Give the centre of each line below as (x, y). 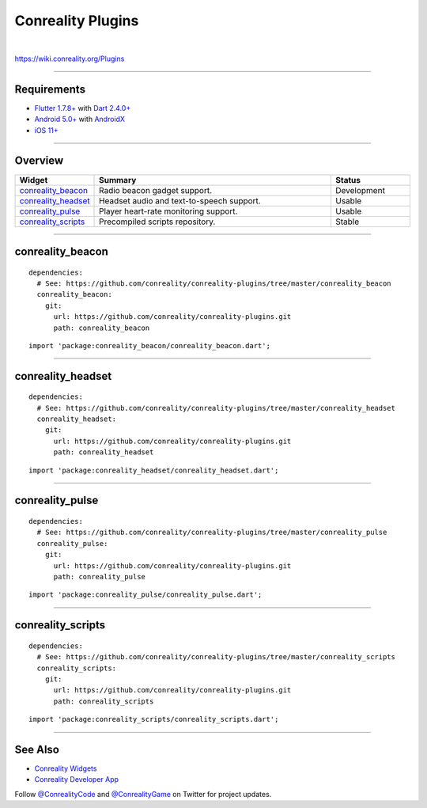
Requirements (50, 89)
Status (348, 180)
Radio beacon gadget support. (156, 190)
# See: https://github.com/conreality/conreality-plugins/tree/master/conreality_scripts (216, 657)
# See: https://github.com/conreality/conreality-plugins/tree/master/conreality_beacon (214, 283)
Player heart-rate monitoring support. (168, 211)
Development (360, 190)
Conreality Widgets (66, 768)
